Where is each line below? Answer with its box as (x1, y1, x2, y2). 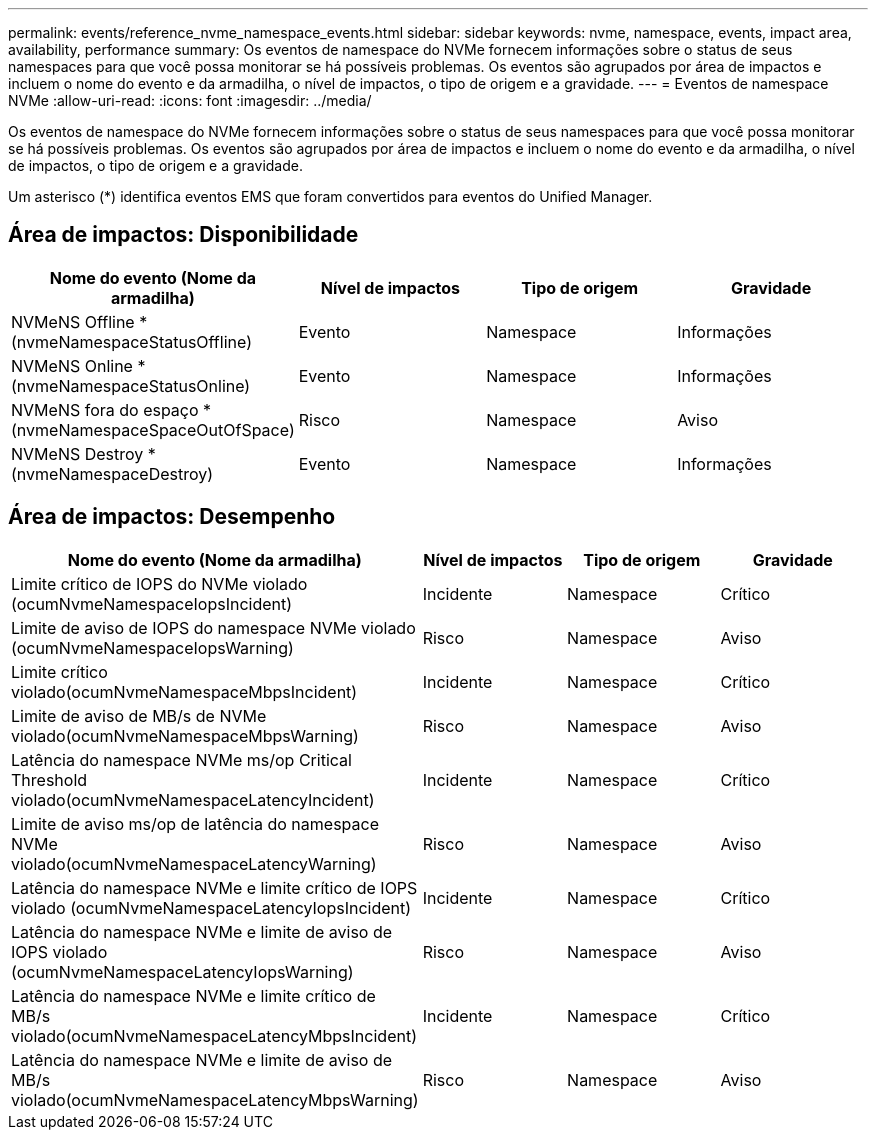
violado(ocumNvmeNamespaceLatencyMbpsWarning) (11, 1089, 419, 1110)
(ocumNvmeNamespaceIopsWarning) (11, 637, 294, 658)
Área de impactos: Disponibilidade (8, 222, 359, 248)
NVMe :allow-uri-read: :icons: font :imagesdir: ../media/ (8, 92, 372, 109)
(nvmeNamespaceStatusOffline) (11, 331, 252, 352)
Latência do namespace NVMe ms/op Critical (11, 749, 352, 770)
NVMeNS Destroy (11, 443, 144, 464)
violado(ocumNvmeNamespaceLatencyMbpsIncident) (11, 1025, 417, 1046)
